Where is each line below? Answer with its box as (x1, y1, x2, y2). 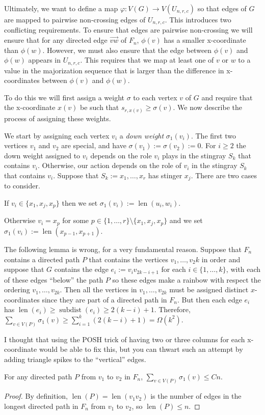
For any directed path (4, 371, 72, 381)
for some (62, 215, 89, 226)
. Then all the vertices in (60, 284, 137, 295)
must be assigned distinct (169, 284, 249, 295)
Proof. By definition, (4, 391, 68, 401)
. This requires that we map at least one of (80, 54, 214, 65)
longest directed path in (4, 401, 78, 411)
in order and (201, 254, 241, 264)
